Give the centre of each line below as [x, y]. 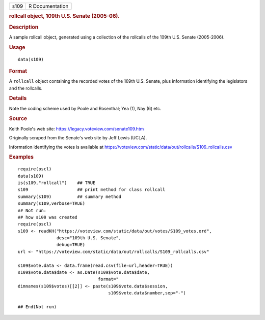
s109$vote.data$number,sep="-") [147, 293]
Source [18, 119]
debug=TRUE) [71, 245]
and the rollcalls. [26, 88]
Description [24, 27]
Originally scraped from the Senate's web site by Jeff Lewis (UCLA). [78, 138]
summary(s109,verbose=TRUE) [52, 204]
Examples [21, 157]
